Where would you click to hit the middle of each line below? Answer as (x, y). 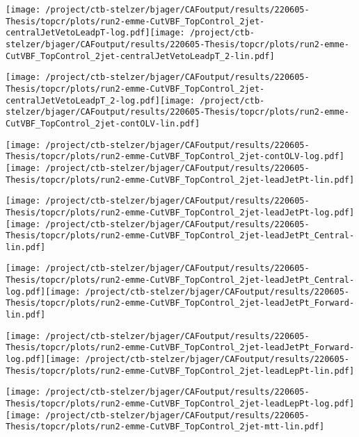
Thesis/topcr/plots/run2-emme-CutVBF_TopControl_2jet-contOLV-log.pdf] (175, 157)
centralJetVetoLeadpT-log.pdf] (78, 33)
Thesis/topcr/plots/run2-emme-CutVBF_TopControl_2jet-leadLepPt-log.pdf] (180, 404)
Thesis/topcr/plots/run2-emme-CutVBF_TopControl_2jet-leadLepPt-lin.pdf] (180, 371)
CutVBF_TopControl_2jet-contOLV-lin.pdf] (103, 123)
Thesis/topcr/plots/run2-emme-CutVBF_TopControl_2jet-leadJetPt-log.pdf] (180, 212)
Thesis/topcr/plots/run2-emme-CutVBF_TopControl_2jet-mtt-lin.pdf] (165, 427)
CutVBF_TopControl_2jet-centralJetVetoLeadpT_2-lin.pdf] (140, 56)
